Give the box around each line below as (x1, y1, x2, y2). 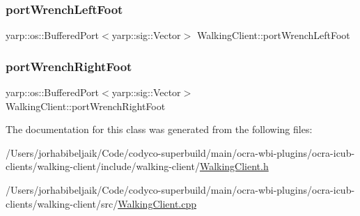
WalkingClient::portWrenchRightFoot (6, 98, 166, 113)
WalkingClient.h (199, 159, 269, 173)
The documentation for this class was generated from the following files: (6, 122, 313, 137)
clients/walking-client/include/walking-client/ (6, 159, 200, 173)
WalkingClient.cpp (118, 196, 196, 210)
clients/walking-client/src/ (6, 196, 118, 210)
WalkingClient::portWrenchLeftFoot (196, 28, 350, 43)
